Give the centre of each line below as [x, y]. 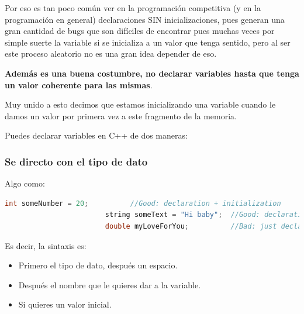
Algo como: [25, 183]
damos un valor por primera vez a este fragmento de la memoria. [121, 115]
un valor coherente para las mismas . [79, 84]
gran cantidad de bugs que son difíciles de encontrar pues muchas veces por [140, 31]
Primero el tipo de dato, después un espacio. [98, 265]
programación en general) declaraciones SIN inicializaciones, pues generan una [145, 19]
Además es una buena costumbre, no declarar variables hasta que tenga [152, 73]
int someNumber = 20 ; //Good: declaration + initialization [143, 203]
